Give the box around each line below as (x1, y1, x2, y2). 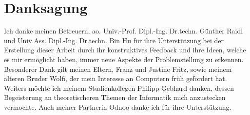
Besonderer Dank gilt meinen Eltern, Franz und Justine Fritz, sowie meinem (4, 64, 232, 74)
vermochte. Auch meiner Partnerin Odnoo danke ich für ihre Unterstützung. (4, 101, 231, 112)
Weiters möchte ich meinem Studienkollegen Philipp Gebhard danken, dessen (4, 82, 234, 93)
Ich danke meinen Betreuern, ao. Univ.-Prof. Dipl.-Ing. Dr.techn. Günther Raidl (4, 26, 243, 36)
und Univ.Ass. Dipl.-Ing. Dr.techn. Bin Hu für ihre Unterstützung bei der (4, 35, 224, 45)
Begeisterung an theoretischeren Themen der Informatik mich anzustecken (4, 92, 226, 102)
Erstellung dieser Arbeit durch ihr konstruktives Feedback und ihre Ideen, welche (4, 45, 246, 55)
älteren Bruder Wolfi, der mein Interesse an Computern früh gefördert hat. (4, 73, 227, 83)
